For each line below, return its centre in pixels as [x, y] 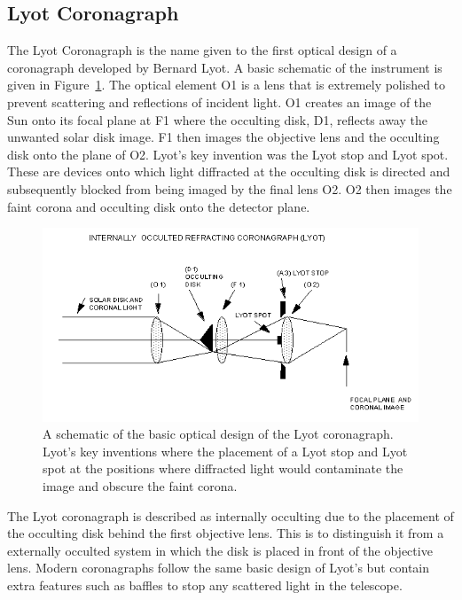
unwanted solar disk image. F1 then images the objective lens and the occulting [223, 137]
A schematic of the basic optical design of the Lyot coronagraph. [218, 434]
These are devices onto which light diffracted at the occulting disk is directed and [229, 171]
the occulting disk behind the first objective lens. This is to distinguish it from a [226, 533]
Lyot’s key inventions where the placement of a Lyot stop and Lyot [225, 451]
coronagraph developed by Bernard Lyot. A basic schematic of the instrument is [225, 67]
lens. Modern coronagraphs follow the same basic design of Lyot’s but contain [218, 568]
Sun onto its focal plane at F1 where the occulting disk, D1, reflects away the [217, 119]
